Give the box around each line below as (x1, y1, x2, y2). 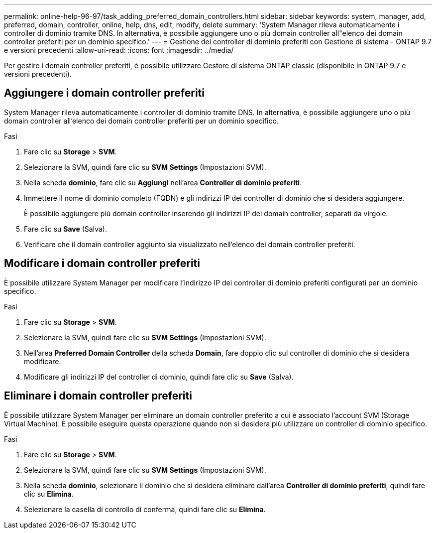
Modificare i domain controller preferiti (4, 257, 200, 270)
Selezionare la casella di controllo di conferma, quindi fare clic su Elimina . (24, 505, 266, 514)
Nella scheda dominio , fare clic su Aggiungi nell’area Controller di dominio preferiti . (24, 178, 302, 187)
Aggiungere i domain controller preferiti (4, 87, 205, 100)
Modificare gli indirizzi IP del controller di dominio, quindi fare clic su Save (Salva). (24, 372, 294, 381)
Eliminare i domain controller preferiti (4, 390, 192, 402)
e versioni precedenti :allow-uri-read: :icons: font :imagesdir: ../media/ (4, 46, 234, 54)
